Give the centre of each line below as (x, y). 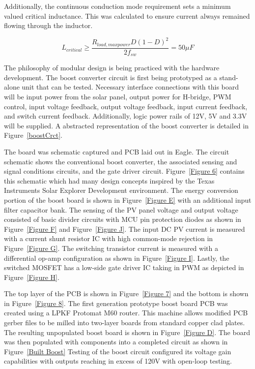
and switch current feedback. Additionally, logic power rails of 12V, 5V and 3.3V (126, 116)
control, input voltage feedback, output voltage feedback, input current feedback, (126, 106)
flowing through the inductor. (48, 25)
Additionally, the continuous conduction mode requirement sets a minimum (117, 6)
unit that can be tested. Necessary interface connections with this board (130, 87)
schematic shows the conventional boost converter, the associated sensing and (121, 161)
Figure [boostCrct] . (33, 135)
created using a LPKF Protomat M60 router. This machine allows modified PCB (126, 313)
